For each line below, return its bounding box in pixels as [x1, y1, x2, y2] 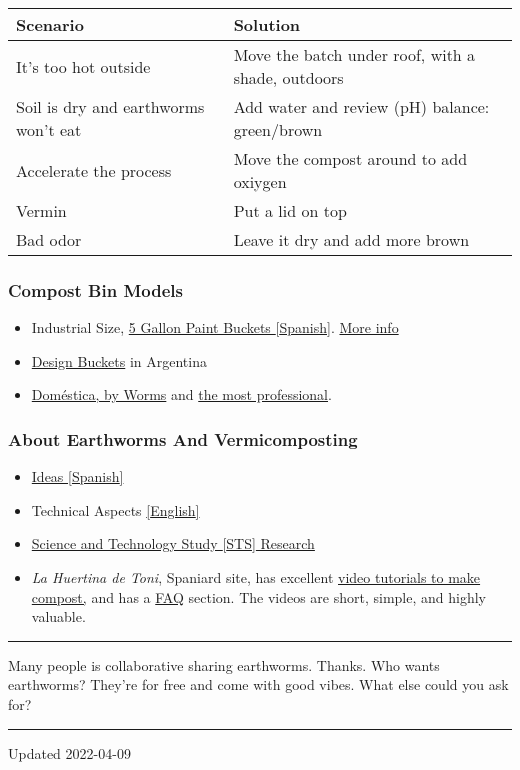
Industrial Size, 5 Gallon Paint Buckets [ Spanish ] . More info [31, 317, 399, 338]
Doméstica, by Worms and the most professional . [31, 384, 332, 405]
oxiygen [233, 170, 287, 193]
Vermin [16, 199, 67, 222]
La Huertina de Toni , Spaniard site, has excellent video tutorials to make [31, 567, 481, 587]
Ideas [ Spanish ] [31, 466, 124, 487]
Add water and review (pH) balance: [233, 95, 490, 118]
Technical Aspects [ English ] [31, 499, 200, 520]
